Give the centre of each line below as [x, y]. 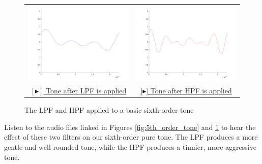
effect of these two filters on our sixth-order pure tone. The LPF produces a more [131, 137]
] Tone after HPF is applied [189, 91]
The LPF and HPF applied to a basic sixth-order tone [109, 110]
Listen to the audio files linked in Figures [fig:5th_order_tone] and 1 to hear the [130, 127]
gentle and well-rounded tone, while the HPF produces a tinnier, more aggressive [130, 146]
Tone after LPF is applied [86, 91]
